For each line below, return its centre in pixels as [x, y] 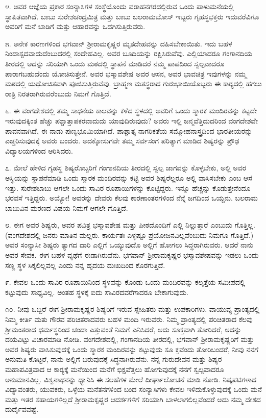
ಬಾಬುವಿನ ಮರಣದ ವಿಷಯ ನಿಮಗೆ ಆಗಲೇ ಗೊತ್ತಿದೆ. [67, 207]
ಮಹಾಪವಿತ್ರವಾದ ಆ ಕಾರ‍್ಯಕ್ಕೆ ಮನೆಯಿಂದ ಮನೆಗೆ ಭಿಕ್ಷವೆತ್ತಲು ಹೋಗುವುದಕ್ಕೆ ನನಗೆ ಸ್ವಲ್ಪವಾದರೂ [115, 369]
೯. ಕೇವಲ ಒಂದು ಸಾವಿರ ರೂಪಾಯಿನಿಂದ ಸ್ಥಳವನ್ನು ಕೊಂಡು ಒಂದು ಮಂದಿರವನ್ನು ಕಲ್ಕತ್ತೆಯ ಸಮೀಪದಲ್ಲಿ [125, 282]
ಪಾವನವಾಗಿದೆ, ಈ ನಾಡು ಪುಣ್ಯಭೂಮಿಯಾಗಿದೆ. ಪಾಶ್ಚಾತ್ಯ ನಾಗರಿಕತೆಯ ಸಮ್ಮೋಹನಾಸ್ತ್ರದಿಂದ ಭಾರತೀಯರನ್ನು [129, 130]
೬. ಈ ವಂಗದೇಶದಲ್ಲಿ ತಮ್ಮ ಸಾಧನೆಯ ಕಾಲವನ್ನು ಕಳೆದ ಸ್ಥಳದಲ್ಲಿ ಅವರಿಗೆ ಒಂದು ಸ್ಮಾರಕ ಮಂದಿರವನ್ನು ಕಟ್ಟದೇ [131, 110]
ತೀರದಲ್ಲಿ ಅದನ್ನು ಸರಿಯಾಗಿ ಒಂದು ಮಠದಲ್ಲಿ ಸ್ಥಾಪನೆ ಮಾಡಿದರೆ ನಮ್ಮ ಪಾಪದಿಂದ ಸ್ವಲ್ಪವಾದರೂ [115, 63]
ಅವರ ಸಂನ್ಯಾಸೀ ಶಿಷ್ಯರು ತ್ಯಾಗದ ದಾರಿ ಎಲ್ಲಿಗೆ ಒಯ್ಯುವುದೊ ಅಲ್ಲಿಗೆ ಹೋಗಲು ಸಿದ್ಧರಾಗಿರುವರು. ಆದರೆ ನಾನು [129, 245]
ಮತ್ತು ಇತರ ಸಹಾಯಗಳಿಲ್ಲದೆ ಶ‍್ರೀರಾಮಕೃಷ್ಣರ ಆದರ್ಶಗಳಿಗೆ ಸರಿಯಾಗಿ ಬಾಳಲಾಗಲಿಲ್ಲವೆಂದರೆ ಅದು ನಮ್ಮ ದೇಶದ [133, 399]
